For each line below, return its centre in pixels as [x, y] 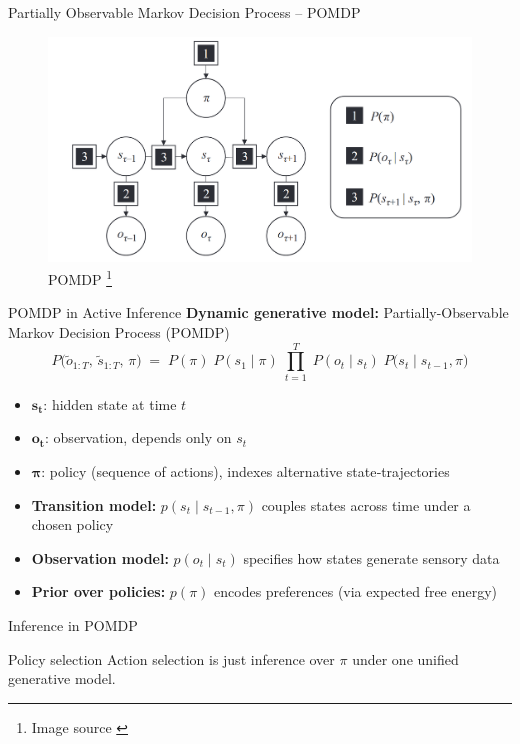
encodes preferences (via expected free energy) [356, 591]
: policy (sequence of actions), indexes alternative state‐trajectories [245, 470]
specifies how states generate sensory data [371, 557]
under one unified [405, 658]
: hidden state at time [110, 403]
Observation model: [100, 557]
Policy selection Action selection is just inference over [171, 658]
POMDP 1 [80, 277]
